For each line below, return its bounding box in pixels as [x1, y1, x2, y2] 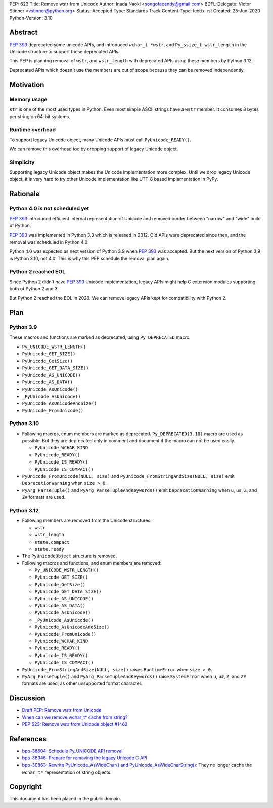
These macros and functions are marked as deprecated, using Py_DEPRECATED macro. [9, 334, 191, 340]
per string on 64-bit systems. [9, 113, 70, 120]
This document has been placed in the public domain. [9, 796, 121, 802]
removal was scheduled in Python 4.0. [9, 239, 89, 245]
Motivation [9, 80, 44, 89]
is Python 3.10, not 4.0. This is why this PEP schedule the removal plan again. [9, 255, 170, 261]
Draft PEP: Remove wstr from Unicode [22, 707, 102, 713]
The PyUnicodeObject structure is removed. [22, 553, 117, 559]
